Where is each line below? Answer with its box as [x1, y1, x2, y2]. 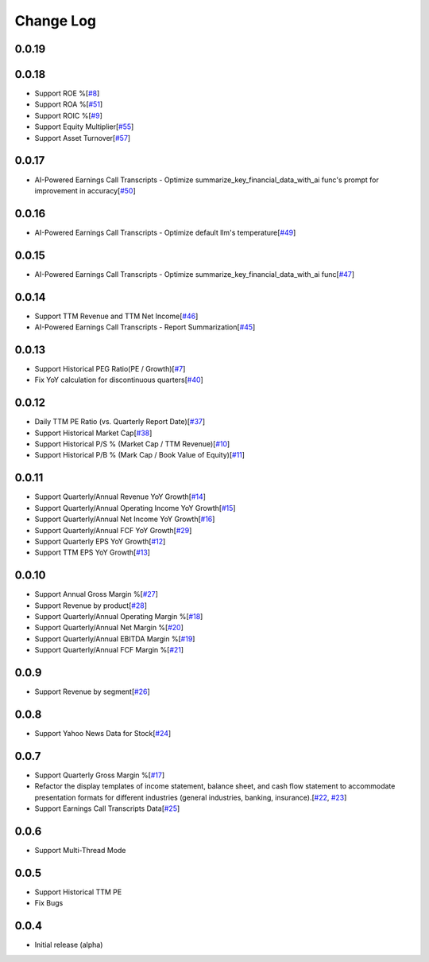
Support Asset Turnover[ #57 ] [34, 133, 131, 142]
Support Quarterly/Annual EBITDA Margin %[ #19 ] [34, 633, 195, 644]
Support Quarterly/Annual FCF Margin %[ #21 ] [34, 645, 184, 655]
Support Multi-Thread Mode [34, 845, 126, 855]
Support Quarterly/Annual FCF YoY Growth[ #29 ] [34, 525, 192, 535]
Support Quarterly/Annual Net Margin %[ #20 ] [34, 623, 184, 633]
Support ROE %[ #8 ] [34, 88, 100, 99]
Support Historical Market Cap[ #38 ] [34, 428, 153, 438]
